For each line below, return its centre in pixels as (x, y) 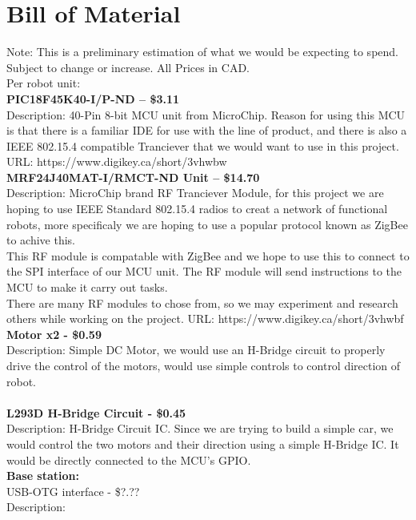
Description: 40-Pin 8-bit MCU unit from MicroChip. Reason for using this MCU (206, 114)
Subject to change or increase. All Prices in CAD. (128, 67)
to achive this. (41, 240)
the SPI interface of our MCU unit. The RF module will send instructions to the (204, 271)
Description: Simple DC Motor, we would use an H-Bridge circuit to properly (196, 350)
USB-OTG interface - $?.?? (73, 491)
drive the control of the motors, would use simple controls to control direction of (204, 365)
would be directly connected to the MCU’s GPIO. (129, 460)
